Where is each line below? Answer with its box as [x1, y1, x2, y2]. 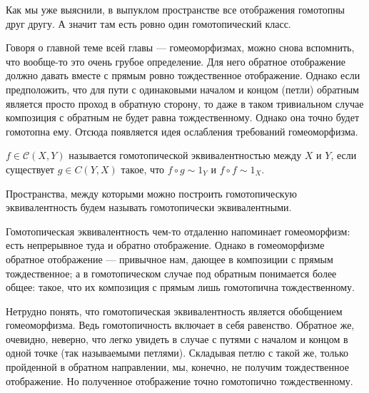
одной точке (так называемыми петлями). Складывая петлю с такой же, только [6, 345, 349, 360]
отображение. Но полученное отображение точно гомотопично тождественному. [6, 373, 353, 388]
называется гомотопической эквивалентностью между [69, 148, 302, 163]
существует [6, 161, 54, 176]
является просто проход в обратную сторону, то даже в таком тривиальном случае [6, 96, 364, 111]
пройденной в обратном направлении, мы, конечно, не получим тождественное [6, 359, 349, 374]
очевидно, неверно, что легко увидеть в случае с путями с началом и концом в [6, 331, 348, 346]
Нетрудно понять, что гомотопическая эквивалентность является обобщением [6, 303, 343, 318]
